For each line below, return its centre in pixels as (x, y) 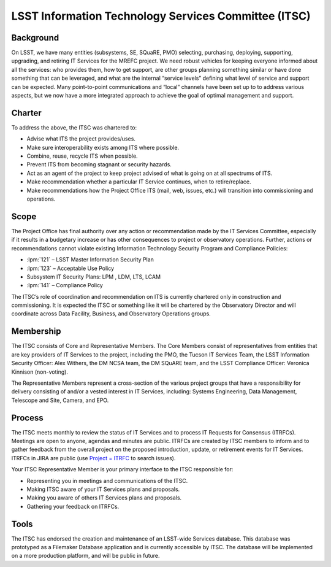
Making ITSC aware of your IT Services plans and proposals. (103, 489)
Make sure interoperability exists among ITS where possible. (103, 147)
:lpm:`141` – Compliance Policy (65, 285)
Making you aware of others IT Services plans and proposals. (104, 498)
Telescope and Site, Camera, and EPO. (60, 400)
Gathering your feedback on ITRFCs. (73, 506)
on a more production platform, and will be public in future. (86, 556)
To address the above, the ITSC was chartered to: (74, 127)
